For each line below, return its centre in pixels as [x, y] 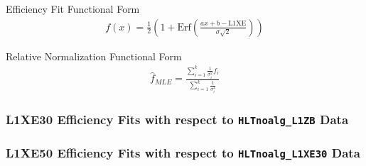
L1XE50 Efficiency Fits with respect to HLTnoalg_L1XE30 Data [183, 152]
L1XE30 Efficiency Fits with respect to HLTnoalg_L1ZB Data [177, 120]
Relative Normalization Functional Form [94, 56]
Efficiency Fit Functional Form [73, 9]
